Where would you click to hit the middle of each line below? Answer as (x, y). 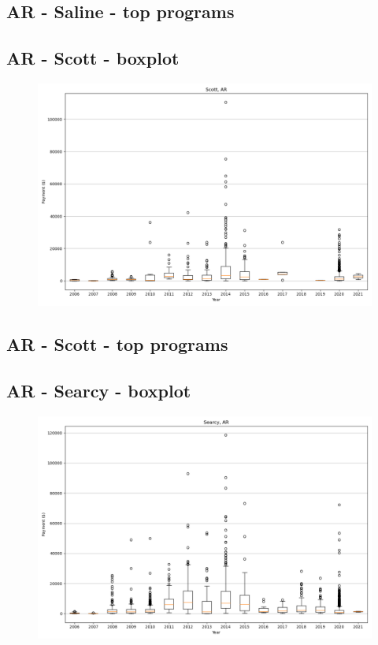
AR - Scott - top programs (117, 344)
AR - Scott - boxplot (93, 58)
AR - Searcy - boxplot (99, 391)
